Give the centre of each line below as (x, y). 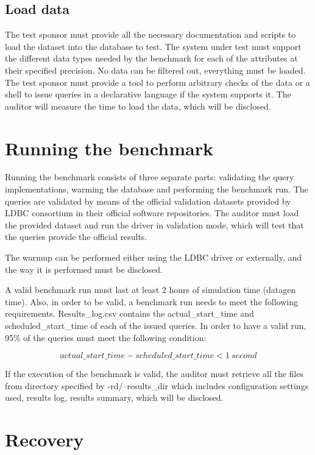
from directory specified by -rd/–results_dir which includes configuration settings (157, 385)
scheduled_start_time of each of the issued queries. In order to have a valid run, (156, 326)
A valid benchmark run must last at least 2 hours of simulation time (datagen (150, 290)
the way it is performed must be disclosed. (84, 269)
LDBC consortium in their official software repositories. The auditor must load (152, 213)
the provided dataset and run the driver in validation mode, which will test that (154, 224)
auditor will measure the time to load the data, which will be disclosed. (138, 106)
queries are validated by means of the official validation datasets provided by (148, 201)
